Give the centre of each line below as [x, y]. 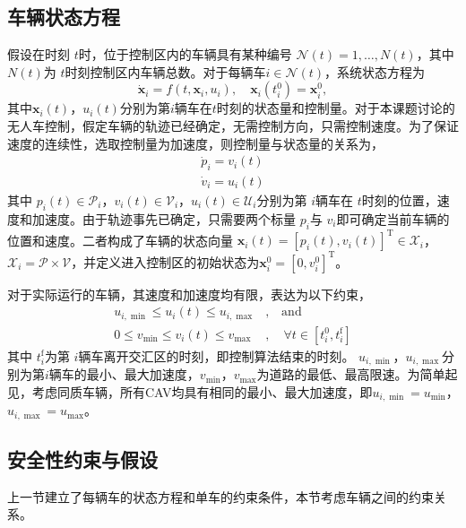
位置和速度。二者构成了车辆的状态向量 [120, 240]
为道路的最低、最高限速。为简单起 [357, 374]
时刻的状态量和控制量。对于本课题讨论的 [336, 108]
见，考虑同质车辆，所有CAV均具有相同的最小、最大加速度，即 [190, 391]
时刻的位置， [399, 200]
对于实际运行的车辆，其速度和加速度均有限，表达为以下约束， [189, 294]
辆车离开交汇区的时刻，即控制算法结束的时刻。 [216, 355]
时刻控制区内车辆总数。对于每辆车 [165, 71]
